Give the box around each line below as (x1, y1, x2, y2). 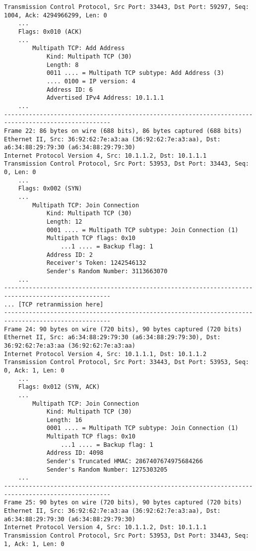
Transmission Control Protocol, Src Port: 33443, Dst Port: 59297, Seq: (4, 3, 249, 10)
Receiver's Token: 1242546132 (46, 259, 146, 267)
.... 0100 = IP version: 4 (46, 77, 135, 85)
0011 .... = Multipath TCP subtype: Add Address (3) (46, 69, 224, 77)
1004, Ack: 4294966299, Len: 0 (4, 11, 107, 19)
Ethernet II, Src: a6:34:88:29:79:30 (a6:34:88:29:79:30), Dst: (4, 334, 221, 341)
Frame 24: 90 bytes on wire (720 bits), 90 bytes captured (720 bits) (4, 325, 242, 333)
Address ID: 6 (46, 86, 93, 93)
